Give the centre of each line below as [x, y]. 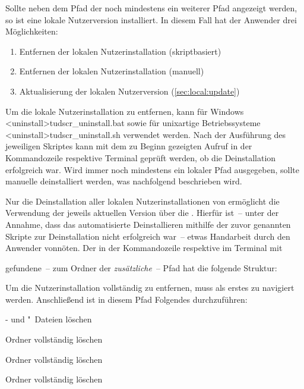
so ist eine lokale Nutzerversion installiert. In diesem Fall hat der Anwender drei [151, 19]
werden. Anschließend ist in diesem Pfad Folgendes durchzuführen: [126, 299]
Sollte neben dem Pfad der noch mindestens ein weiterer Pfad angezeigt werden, [151, 8]
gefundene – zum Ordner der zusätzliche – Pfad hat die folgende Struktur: [141, 267]
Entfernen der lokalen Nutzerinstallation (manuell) [112, 71]
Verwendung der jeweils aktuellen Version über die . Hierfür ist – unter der [142, 213]
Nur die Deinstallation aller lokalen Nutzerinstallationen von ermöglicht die [142, 201]
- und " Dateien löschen [49, 319]
